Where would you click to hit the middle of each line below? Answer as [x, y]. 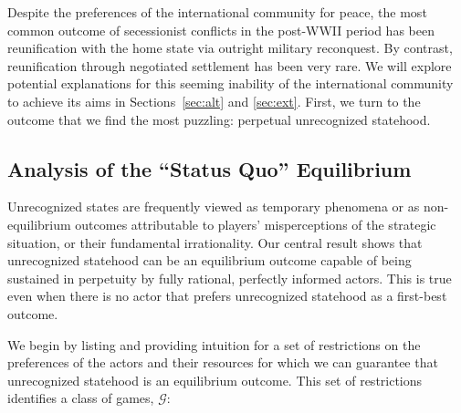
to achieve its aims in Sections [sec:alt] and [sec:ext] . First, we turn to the [214, 101]
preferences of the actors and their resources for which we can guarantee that [223, 362]
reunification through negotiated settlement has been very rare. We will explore [230, 65]
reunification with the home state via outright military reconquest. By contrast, [230, 48]
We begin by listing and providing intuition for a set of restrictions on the [214, 344]
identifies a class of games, [81, 398]
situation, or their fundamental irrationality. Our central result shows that [215, 242]
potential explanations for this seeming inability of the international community [230, 83]
